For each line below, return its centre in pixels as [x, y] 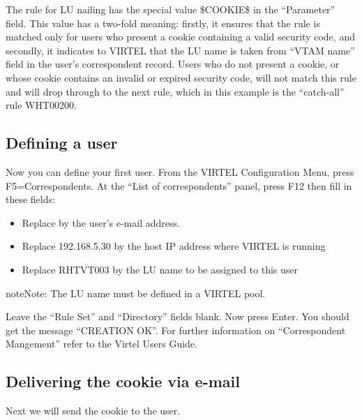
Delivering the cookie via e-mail [123, 381]
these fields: [30, 199]
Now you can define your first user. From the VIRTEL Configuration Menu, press [180, 171]
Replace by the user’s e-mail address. [101, 222]
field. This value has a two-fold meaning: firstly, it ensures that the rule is [163, 23]
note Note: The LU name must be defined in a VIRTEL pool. [136, 293]
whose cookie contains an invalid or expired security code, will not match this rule [181, 77]
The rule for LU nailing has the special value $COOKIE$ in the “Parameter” [171, 9]
